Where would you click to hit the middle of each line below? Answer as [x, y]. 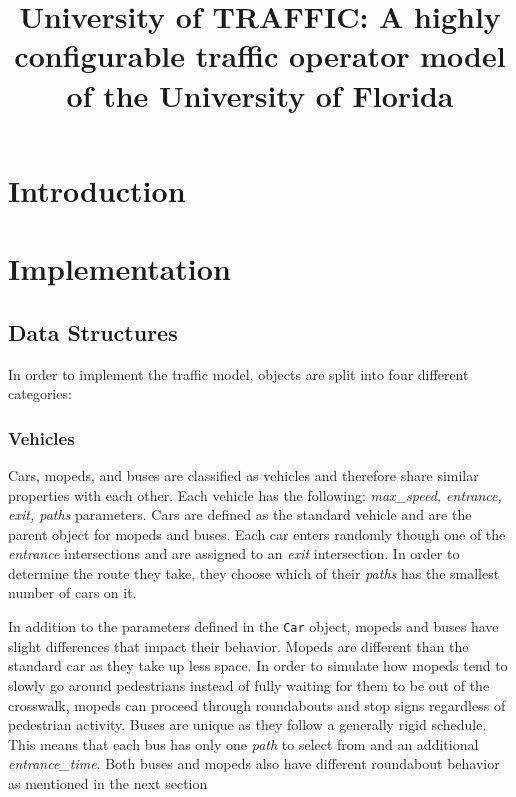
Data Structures [93, 331]
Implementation [119, 268]
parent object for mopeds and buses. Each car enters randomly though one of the [257, 533]
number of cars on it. [72, 592]
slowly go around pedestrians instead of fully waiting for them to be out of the [249, 684]
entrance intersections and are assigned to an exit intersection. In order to [234, 553]
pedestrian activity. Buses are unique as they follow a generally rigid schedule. [247, 724]
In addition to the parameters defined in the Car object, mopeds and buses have [253, 626]
